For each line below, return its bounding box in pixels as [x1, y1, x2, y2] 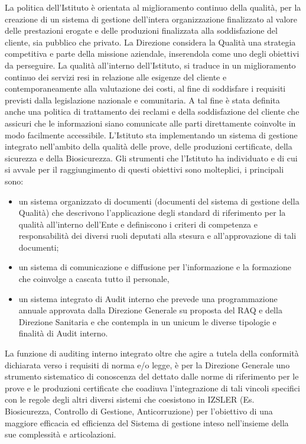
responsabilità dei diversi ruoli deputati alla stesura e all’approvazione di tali [18, 229, 297, 242]
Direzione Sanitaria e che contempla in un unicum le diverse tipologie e [18, 315, 276, 328]
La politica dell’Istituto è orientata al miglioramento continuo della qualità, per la [5, 1, 301, 13]
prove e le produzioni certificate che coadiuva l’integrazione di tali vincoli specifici [5, 381, 300, 394]
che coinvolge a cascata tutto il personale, [18, 273, 170, 285]
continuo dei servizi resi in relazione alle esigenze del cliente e [5, 70, 227, 83]
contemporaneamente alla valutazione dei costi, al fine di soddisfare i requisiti [5, 82, 286, 95]
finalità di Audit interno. [18, 327, 108, 339]
